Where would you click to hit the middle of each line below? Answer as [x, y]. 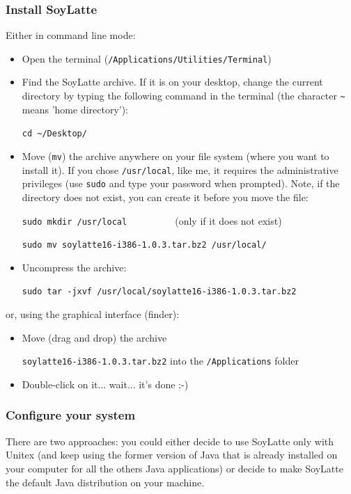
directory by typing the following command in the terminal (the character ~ [184, 96]
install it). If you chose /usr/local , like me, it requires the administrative [180, 169]
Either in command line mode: [71, 35]
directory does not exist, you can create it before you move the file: [165, 197]
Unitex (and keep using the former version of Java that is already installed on [172, 455]
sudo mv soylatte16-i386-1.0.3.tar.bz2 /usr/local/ [144, 245]
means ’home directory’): [75, 109]
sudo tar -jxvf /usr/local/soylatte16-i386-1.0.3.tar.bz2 [159, 292]
